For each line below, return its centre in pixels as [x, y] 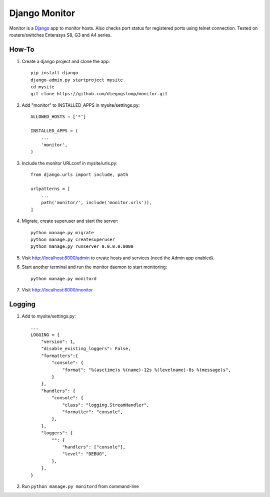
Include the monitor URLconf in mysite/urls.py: [69, 163]
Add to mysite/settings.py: [49, 316]
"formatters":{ [59, 356]
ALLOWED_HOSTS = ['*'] [58, 117]
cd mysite [42, 87]
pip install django [54, 73]
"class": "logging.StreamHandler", [106, 405]
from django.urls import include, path [79, 175]
